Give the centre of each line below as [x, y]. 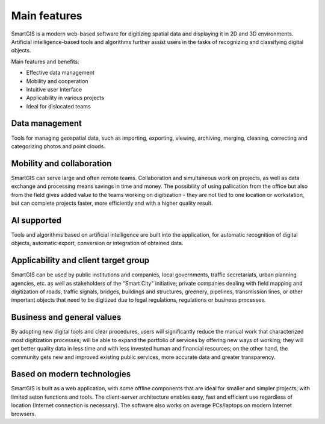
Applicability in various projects [65, 98]
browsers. [23, 414]
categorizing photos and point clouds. [58, 146]
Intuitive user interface [54, 89]
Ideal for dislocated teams [58, 106]
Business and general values [66, 317]
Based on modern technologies [71, 374]
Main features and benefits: [45, 61]
